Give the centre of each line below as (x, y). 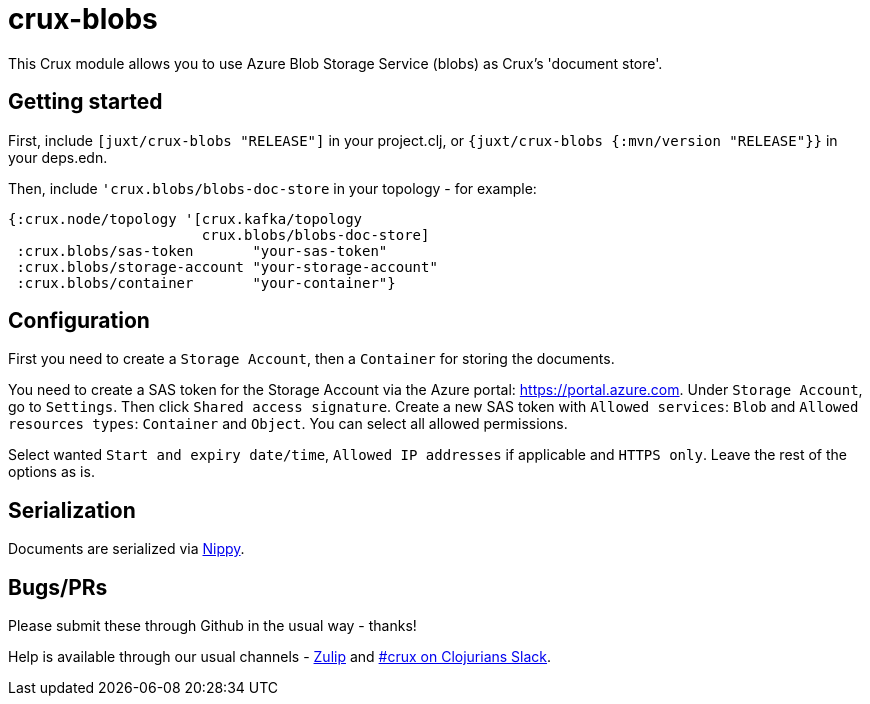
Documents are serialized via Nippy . (126, 549)
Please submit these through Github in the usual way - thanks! (212, 626)
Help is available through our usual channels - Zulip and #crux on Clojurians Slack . (280, 657)
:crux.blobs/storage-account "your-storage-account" (227, 266)
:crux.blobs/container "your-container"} (206, 282)
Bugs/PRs (58, 587)
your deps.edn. (58, 157)
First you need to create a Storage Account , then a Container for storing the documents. (311, 359)
